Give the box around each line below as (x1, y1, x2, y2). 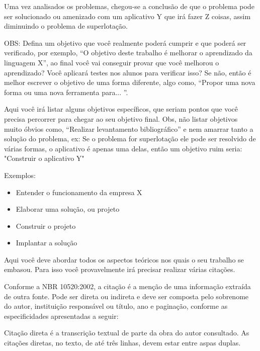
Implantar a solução (16, 237, 77, 248)
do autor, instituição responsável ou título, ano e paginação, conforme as (4, 301, 228, 311)
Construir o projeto (16, 220, 76, 231)
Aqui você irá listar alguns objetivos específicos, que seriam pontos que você (4, 104, 238, 114)
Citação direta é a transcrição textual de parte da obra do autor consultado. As (4, 327, 249, 338)
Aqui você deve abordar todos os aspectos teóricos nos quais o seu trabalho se (4, 254, 244, 265)
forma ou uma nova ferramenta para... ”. (4, 86, 128, 97)
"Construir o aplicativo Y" (4, 153, 84, 163)
